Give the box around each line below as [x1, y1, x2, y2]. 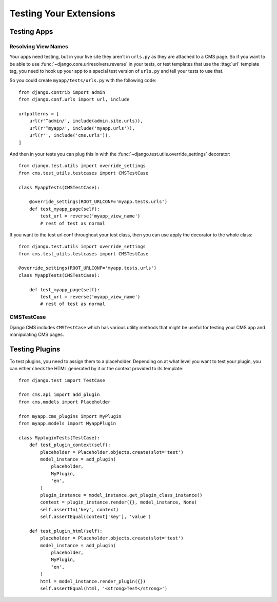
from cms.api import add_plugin [18, 392, 100, 397]
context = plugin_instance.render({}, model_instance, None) [40, 499, 197, 505]
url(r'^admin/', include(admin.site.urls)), [29, 118, 143, 124]
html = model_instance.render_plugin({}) [40, 578, 146, 584]
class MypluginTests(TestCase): [18, 435, 100, 440]
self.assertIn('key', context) [40, 507, 119, 512]
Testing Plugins [9, 345, 61, 353]
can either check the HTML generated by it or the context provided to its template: [9, 366, 184, 372]
